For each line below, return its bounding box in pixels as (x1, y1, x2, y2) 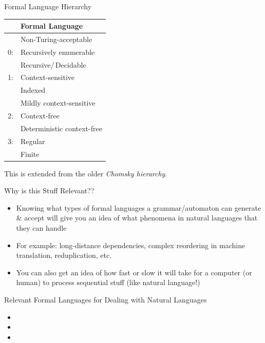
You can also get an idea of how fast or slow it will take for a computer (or (16, 267, 252, 277)
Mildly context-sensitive (20, 97, 96, 108)
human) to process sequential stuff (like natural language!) (16, 277, 200, 288)
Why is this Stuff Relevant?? (4, 185, 94, 196)
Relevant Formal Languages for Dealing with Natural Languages (4, 294, 207, 305)
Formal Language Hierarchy (4, 1, 92, 11)
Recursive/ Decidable (20, 59, 86, 70)
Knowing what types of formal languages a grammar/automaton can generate (16, 202, 261, 213)
